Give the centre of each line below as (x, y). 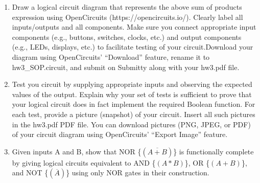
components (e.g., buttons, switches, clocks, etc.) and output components (127, 37)
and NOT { (30, 173)
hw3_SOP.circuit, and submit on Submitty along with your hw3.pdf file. (126, 67)
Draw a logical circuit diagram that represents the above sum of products (127, 7)
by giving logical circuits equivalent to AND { (84, 162)
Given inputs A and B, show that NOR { (77, 151)
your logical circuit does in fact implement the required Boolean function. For (134, 104)
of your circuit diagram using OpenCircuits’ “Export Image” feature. (120, 134)
